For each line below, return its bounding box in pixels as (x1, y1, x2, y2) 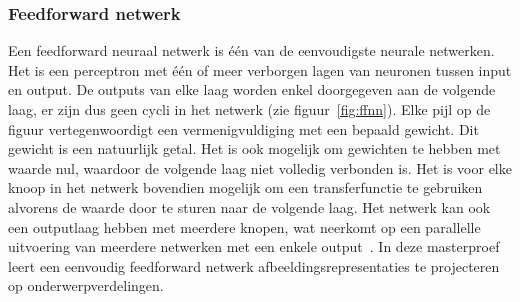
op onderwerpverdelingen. (8, 275, 164, 296)
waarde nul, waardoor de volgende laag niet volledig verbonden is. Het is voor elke (8, 157, 512, 178)
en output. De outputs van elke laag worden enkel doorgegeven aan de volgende (8, 79, 496, 100)
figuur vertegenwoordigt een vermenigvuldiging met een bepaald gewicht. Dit (8, 118, 479, 139)
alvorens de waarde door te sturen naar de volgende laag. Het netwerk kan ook (8, 196, 491, 217)
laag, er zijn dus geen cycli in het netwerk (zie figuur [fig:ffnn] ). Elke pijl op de (8, 99, 491, 119)
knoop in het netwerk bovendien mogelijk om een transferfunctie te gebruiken (8, 177, 483, 198)
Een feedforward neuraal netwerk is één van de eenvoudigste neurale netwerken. (8, 40, 495, 61)
